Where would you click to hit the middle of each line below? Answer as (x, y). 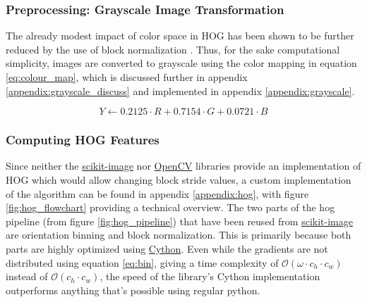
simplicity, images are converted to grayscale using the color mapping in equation (181, 63)
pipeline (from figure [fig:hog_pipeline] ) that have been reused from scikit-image (179, 221)
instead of (27, 276)
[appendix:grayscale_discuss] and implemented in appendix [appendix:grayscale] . (180, 90)
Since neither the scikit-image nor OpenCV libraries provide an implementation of (183, 166)
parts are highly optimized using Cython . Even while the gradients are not (167, 248)
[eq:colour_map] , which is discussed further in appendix (127, 77)
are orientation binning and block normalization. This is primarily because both (179, 235)
